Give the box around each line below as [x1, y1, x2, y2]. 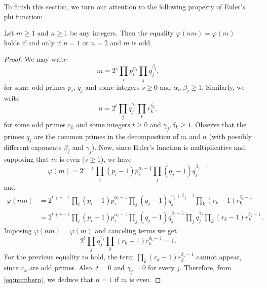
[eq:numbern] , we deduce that [4, 274, 93, 284]
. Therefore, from [179, 262, 231, 273]
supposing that [4, 154, 49, 164]
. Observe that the [191, 119, 247, 129]
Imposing [4, 225, 32, 235]
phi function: [4, 11, 43, 21]
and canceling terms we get [95, 225, 177, 235]
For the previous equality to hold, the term [4, 252, 134, 262]
